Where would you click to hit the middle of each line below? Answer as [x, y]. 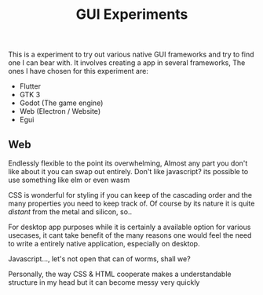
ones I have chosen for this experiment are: [79, 71]
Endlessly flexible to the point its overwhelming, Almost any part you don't [128, 163]
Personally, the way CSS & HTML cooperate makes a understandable [120, 274]
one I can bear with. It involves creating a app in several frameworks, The [127, 63]
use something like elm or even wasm [69, 180]
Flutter [30, 86]
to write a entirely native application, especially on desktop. [104, 244]
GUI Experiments [132, 15]
